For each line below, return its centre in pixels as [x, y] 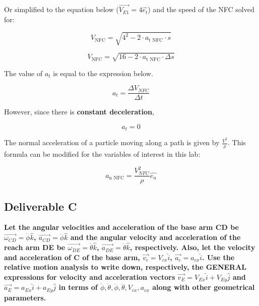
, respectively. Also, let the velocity [192, 247]
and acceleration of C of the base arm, [72, 257]
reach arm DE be [35, 247]
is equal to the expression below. [103, 73]
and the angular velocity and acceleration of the [155, 237]
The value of [23, 73]
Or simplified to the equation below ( [61, 9]
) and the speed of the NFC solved [201, 9]
